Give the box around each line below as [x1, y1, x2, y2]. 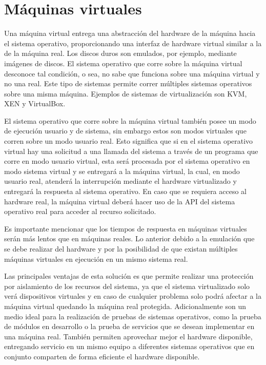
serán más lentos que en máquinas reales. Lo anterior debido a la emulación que [4, 233, 255, 244]
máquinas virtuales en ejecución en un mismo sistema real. [4, 253, 188, 264]
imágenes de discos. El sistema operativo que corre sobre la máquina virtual [4, 57, 242, 68]
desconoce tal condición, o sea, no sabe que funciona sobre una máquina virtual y [4, 68, 260, 79]
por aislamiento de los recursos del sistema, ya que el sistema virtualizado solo [4, 280, 250, 291]
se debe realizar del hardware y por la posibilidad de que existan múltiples [4, 243, 238, 254]
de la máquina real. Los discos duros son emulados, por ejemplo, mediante [4, 48, 237, 59]
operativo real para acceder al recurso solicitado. [4, 206, 156, 217]
